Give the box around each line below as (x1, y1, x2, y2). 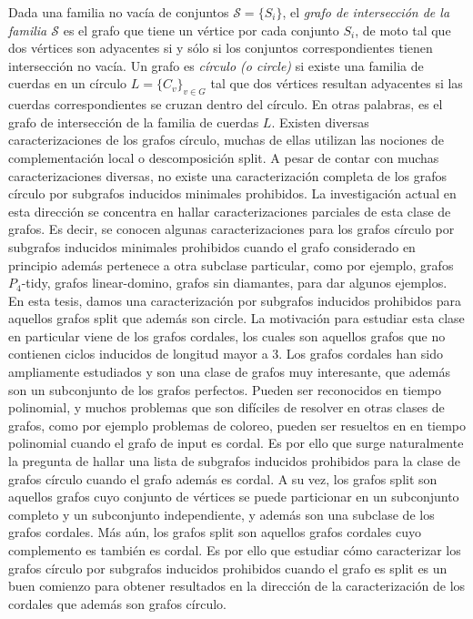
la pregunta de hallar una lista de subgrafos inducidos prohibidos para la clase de (8, 452, 460, 471)
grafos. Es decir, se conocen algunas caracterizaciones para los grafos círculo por (8, 219, 455, 238)
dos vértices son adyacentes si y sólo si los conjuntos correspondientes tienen (8, 38, 433, 57)
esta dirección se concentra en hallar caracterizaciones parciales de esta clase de (8, 201, 451, 220)
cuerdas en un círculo (8, 74, 127, 93)
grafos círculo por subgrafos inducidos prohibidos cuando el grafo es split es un (8, 558, 448, 577)
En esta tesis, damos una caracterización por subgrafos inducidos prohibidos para (8, 290, 462, 309)
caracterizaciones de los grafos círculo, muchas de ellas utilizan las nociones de (8, 130, 444, 149)
